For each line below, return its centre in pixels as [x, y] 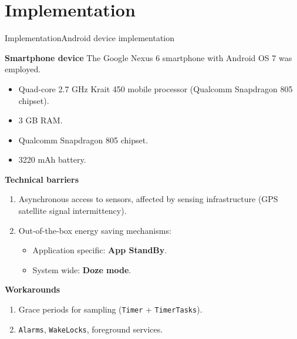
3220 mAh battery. [52, 160]
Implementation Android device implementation [90, 38]
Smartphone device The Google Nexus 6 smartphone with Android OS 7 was [148, 57]
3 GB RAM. [41, 120]
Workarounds [33, 289]
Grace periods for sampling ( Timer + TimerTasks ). [110, 309]
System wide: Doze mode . [82, 269]
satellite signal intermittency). [72, 211]
